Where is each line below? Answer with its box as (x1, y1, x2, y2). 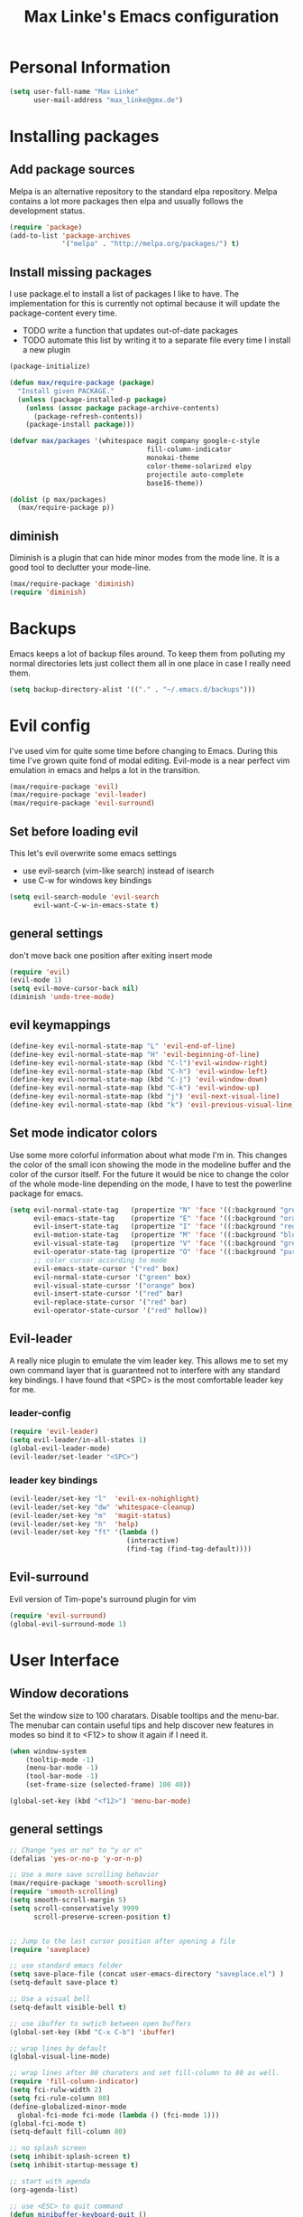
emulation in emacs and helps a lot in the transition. (9, 764, 201, 775)
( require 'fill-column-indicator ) (9, 2077, 140, 2086)
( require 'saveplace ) (9, 1945, 91, 1954)
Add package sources (9, 162, 135, 177)
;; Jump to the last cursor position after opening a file (9, 1937, 236, 1946)
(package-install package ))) (25, 420, 135, 429)
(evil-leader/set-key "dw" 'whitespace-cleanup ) (9, 1503, 196, 1512)
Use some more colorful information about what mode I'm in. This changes (9, 1149, 288, 1160)
